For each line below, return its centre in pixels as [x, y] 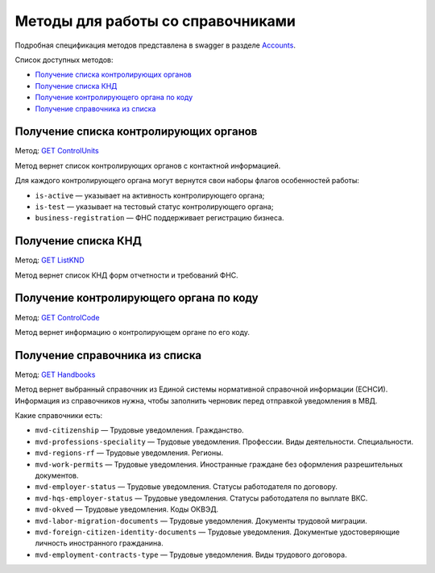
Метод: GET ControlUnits [57, 151]
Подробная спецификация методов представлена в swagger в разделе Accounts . [155, 45]
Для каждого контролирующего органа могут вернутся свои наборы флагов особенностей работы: [187, 181]
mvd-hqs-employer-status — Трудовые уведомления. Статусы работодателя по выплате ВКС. [201, 498]
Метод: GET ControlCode [57, 317]
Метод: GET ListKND [50, 260]
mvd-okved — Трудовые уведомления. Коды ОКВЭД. [127, 509]
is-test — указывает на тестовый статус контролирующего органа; [154, 207]
